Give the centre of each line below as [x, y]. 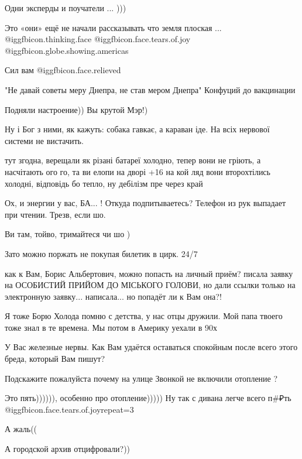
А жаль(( [21, 429]
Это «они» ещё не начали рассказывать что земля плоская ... [113, 27]
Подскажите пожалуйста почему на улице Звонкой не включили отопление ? [141, 378]
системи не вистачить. [44, 140]
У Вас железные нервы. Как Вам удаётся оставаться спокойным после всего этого [151, 347]
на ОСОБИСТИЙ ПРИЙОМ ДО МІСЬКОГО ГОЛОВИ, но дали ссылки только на [150, 285]
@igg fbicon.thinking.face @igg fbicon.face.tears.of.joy [98, 39]
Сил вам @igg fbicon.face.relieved [63, 70]
